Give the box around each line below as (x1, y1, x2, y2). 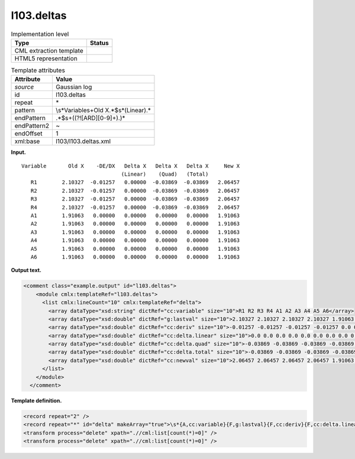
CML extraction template (14, 46, 83, 54)
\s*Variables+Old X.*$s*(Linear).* (56, 106, 151, 115)
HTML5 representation (14, 54, 78, 62)
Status (89, 38, 109, 47)
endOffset (14, 130, 43, 138)
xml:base (14, 137, 40, 146)
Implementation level (11, 30, 69, 38)
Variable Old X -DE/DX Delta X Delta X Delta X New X (21, 163, 240, 169)
